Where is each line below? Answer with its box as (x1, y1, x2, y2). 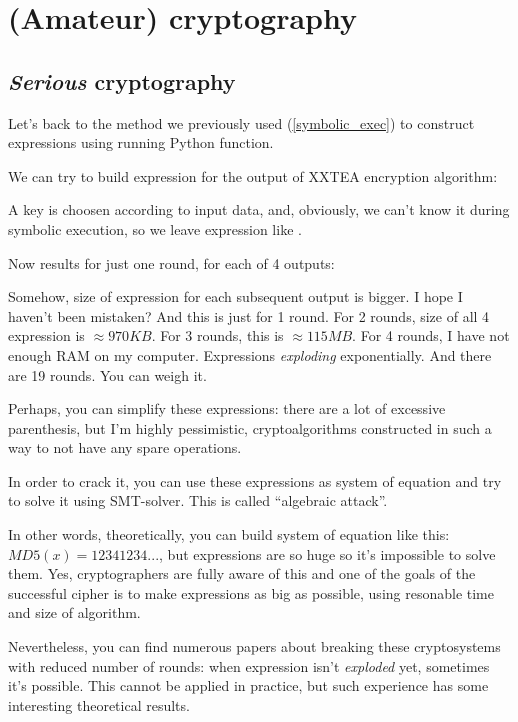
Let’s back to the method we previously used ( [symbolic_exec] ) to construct (8, 112, 475, 133)
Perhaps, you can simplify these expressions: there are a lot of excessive (8, 398, 446, 419)
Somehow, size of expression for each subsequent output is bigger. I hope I (8, 286, 463, 307)
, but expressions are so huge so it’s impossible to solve (159, 543, 496, 564)
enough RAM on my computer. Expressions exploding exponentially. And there (8, 344, 492, 365)
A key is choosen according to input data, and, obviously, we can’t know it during (8, 199, 510, 220)
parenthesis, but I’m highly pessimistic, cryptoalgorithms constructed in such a (8, 417, 492, 438)
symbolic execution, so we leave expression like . (8, 218, 302, 239)
